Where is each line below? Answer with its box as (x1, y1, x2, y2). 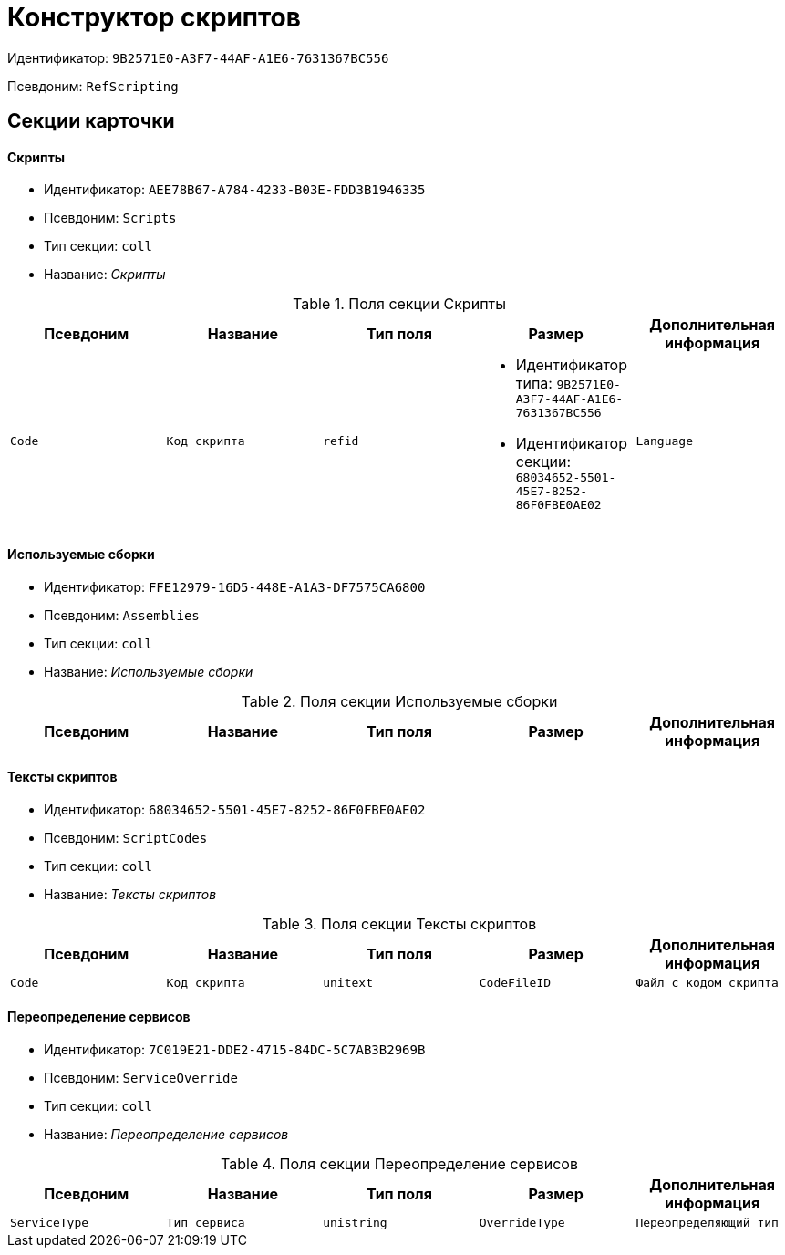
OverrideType (479, 1216, 565, 1230)
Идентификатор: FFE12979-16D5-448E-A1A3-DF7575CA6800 (44, 578, 426, 595)
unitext (323, 975, 373, 990)
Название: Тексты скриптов (44, 886, 217, 902)
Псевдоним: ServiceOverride (44, 1070, 238, 1086)
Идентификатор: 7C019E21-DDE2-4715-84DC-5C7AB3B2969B (44, 1042, 426, 1058)
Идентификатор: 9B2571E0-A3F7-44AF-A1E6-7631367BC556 (7, 49, 389, 66)
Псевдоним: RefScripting (7, 78, 179, 94)
